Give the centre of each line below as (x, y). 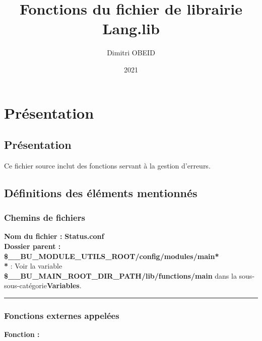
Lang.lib (131, 28)
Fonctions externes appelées (62, 315)
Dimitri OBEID (131, 53)
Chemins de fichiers (45, 218)
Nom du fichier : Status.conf (54, 236)
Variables (63, 285)
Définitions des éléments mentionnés (101, 192)
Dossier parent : (32, 246)
